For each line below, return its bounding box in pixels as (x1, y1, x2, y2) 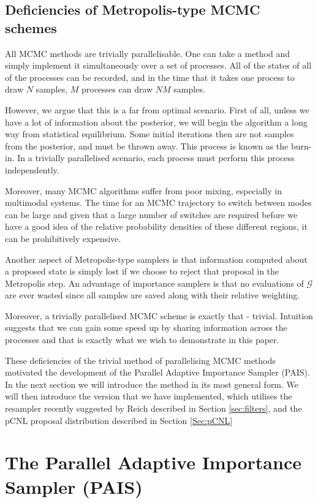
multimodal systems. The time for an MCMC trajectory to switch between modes (5, 196, 312, 209)
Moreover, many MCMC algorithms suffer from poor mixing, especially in (5, 184, 282, 197)
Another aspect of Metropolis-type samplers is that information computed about (5, 252, 308, 265)
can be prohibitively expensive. (5, 232, 121, 244)
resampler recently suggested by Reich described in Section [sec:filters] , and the (5, 402, 302, 415)
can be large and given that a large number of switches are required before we (5, 208, 298, 221)
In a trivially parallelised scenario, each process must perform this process (17, 151, 295, 164)
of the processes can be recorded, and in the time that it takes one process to (5, 70, 295, 83)
